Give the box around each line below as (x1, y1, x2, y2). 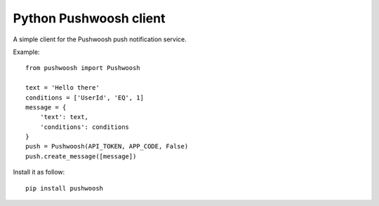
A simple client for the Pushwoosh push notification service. (13, 35, 187, 43)
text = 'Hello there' (25, 84, 100, 92)
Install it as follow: (13, 168, 65, 177)
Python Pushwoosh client (13, 11, 166, 26)
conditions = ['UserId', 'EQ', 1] (25, 93, 144, 102)
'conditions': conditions (39, 123, 130, 131)
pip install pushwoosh (25, 184, 104, 192)
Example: (13, 48, 40, 56)
